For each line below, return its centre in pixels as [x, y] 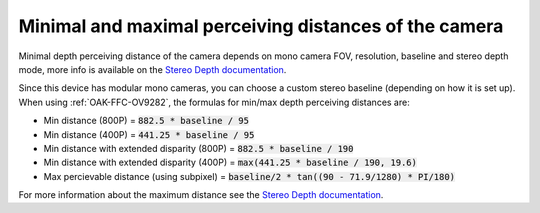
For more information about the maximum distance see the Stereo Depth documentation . [201, 195]
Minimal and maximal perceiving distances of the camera [261, 26]
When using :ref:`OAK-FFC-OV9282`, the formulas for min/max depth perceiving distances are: [214, 102]
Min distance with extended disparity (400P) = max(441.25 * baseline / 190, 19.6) [230, 162]
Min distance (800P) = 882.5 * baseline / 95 [146, 121]
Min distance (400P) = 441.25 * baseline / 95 [149, 134]
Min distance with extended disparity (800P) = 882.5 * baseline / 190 [198, 148]
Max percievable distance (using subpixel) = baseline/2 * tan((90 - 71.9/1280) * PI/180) [249, 176]
